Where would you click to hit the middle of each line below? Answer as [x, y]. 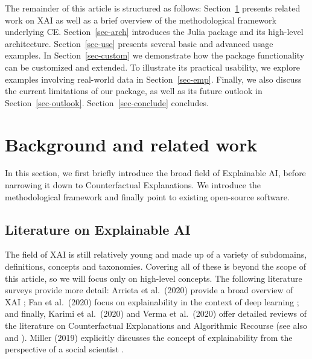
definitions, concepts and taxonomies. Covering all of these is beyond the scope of [156, 266]
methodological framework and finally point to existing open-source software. [147, 196]
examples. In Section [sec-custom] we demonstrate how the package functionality [155, 55]
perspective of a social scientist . [65, 349]
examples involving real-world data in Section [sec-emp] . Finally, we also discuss [153, 79]
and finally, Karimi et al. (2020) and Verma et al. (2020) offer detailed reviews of [156, 313]
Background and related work [131, 144]
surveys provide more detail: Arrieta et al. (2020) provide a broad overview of [149, 290]
